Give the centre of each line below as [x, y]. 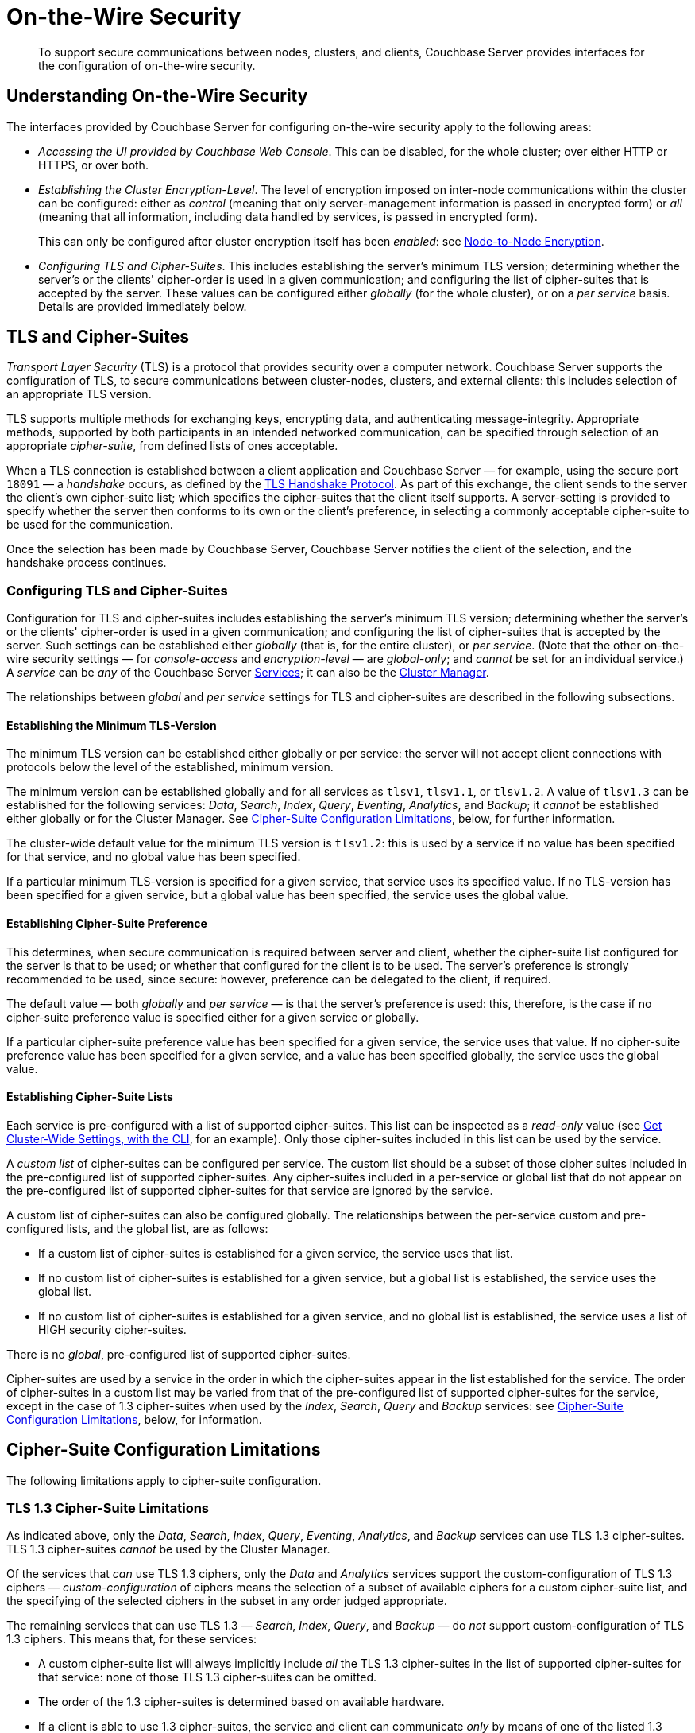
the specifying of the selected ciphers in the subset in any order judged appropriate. [227, 1601]
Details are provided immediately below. [143, 306]
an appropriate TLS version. [79, 394]
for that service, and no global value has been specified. [154, 857]
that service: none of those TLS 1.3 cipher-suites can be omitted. [208, 1677]
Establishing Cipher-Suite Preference [107, 924]
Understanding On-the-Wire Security [157, 96]
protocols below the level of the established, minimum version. [170, 767]
